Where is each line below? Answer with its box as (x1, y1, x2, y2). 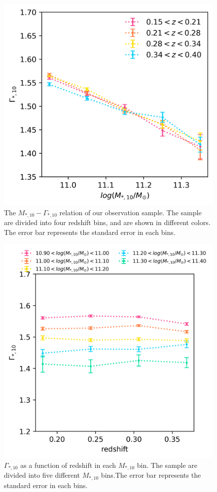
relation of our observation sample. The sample (59, 207, 202, 217)
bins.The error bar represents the (101, 470, 201, 480)
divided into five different (4, 470, 80, 480)
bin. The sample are (137, 459, 198, 470)
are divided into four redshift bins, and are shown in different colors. (4, 217, 211, 228)
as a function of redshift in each (20, 459, 116, 470)
